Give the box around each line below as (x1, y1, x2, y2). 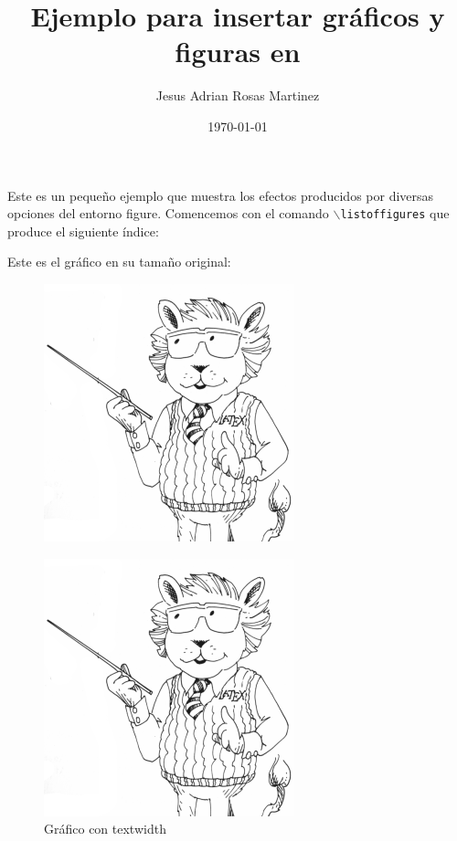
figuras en (175, 33, 301, 70)
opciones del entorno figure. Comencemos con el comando (7, 204, 329, 223)
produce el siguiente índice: (7, 221, 159, 240)
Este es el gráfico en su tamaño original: (7, 252, 231, 271)
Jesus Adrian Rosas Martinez (155, 86, 320, 105)
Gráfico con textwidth (44, 819, 166, 838)
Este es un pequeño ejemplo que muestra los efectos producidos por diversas (7, 185, 434, 205)
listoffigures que (340, 204, 450, 223)
